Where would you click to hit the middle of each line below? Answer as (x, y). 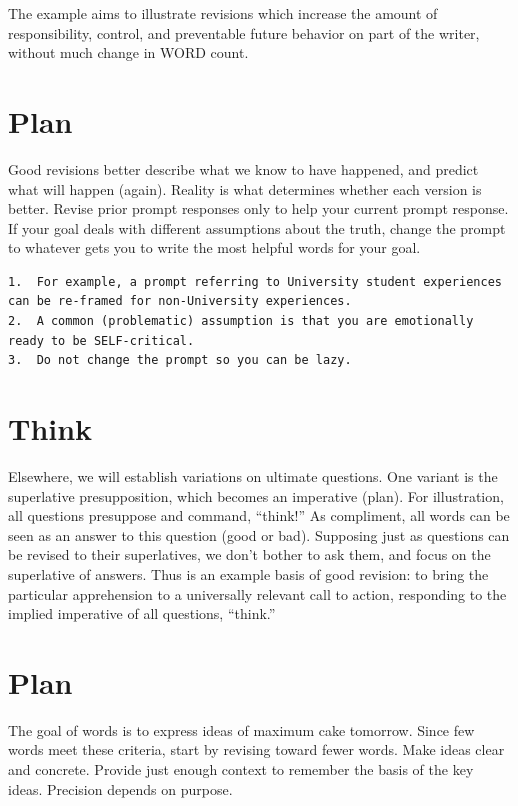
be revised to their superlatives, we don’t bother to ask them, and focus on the (249, 554)
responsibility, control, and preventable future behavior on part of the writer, (244, 32)
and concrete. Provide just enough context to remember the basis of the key (241, 769)
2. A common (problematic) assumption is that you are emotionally (241, 321)
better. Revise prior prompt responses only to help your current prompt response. (258, 208)
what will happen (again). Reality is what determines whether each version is (245, 188)
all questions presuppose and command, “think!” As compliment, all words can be (259, 515)
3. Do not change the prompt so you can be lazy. (180, 360)
